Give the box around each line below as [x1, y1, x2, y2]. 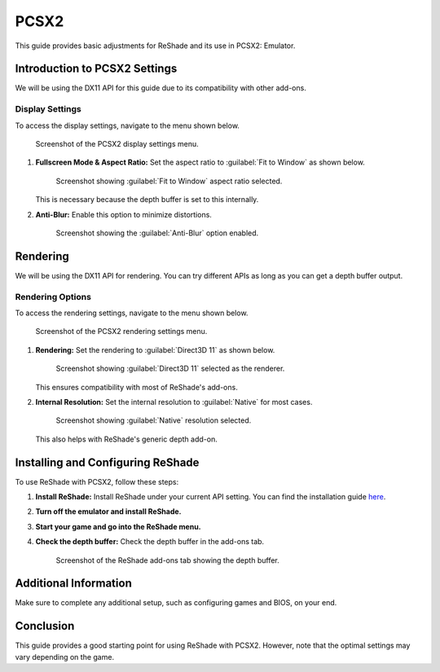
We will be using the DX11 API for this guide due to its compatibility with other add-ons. [15, 83, 307, 93]
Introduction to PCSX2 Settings [15, 62, 178, 76]
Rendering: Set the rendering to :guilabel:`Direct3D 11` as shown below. [35, 345, 275, 354]
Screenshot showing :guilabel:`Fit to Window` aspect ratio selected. [55, 176, 283, 186]
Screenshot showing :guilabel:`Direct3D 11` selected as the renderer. [55, 363, 285, 374]
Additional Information [15, 577, 132, 591]
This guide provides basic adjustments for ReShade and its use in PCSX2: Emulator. [15, 41, 296, 51]
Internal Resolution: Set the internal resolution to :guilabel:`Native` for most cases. [35, 397, 313, 406]
